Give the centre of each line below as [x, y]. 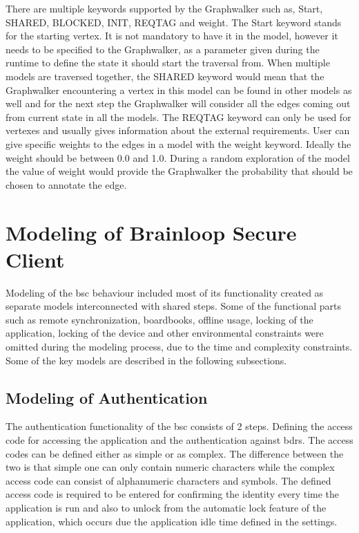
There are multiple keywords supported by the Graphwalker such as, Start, [164, 8]
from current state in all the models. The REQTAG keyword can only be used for [178, 116]
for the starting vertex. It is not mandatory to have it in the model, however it [172, 36]
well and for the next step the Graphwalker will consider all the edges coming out [178, 103]
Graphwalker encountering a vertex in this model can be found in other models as [179, 90]
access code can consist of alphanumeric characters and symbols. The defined [168, 480]
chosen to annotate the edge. [66, 184]
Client [35, 259]
